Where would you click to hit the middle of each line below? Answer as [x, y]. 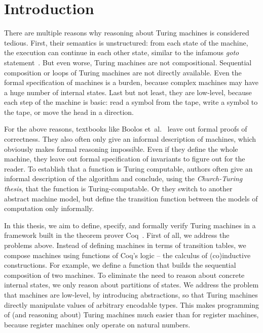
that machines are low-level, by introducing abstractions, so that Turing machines [131, 294]
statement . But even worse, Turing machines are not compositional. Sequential [128, 62]
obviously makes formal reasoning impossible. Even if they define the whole [121, 149]
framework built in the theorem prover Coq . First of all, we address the [117, 235]
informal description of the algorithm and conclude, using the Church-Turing [123, 178]
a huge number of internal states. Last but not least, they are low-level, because [128, 92]
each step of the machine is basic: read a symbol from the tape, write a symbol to [131, 102]
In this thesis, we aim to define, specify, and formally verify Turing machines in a [130, 225]
